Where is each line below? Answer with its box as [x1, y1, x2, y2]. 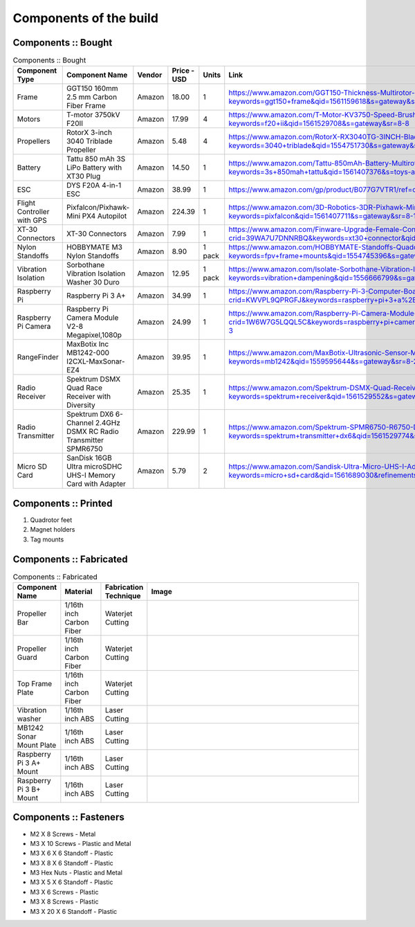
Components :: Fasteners [12, 811, 124, 823]
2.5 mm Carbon [66, 92, 118, 102]
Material [64, 587, 93, 597]
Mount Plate [17, 741, 57, 750]
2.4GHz [95, 418, 121, 428]
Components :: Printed [12, 497, 113, 509]
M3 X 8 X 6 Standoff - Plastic [30, 858, 113, 867]
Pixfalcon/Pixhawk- [66, 203, 130, 213]
